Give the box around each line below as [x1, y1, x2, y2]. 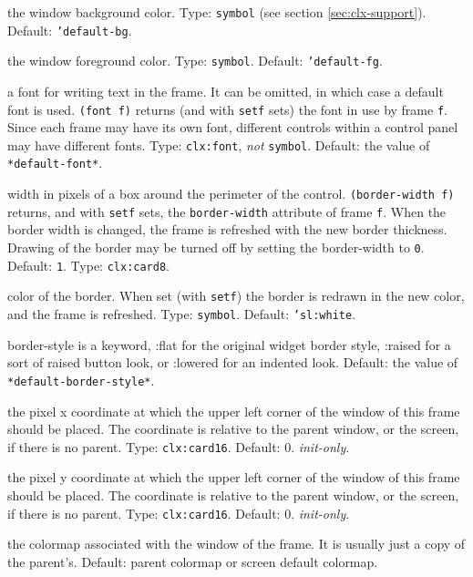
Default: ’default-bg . [7, 20, 132, 39]
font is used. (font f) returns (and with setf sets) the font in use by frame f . [7, 99, 447, 118]
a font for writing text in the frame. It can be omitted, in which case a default [7, 81, 444, 100]
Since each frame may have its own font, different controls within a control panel [7, 118, 458, 137]
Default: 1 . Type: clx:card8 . [7, 255, 170, 274]
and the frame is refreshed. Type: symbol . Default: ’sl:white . [7, 304, 356, 323]
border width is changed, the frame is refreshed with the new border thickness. [7, 220, 447, 239]
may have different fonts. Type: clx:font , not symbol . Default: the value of [7, 135, 430, 154]
